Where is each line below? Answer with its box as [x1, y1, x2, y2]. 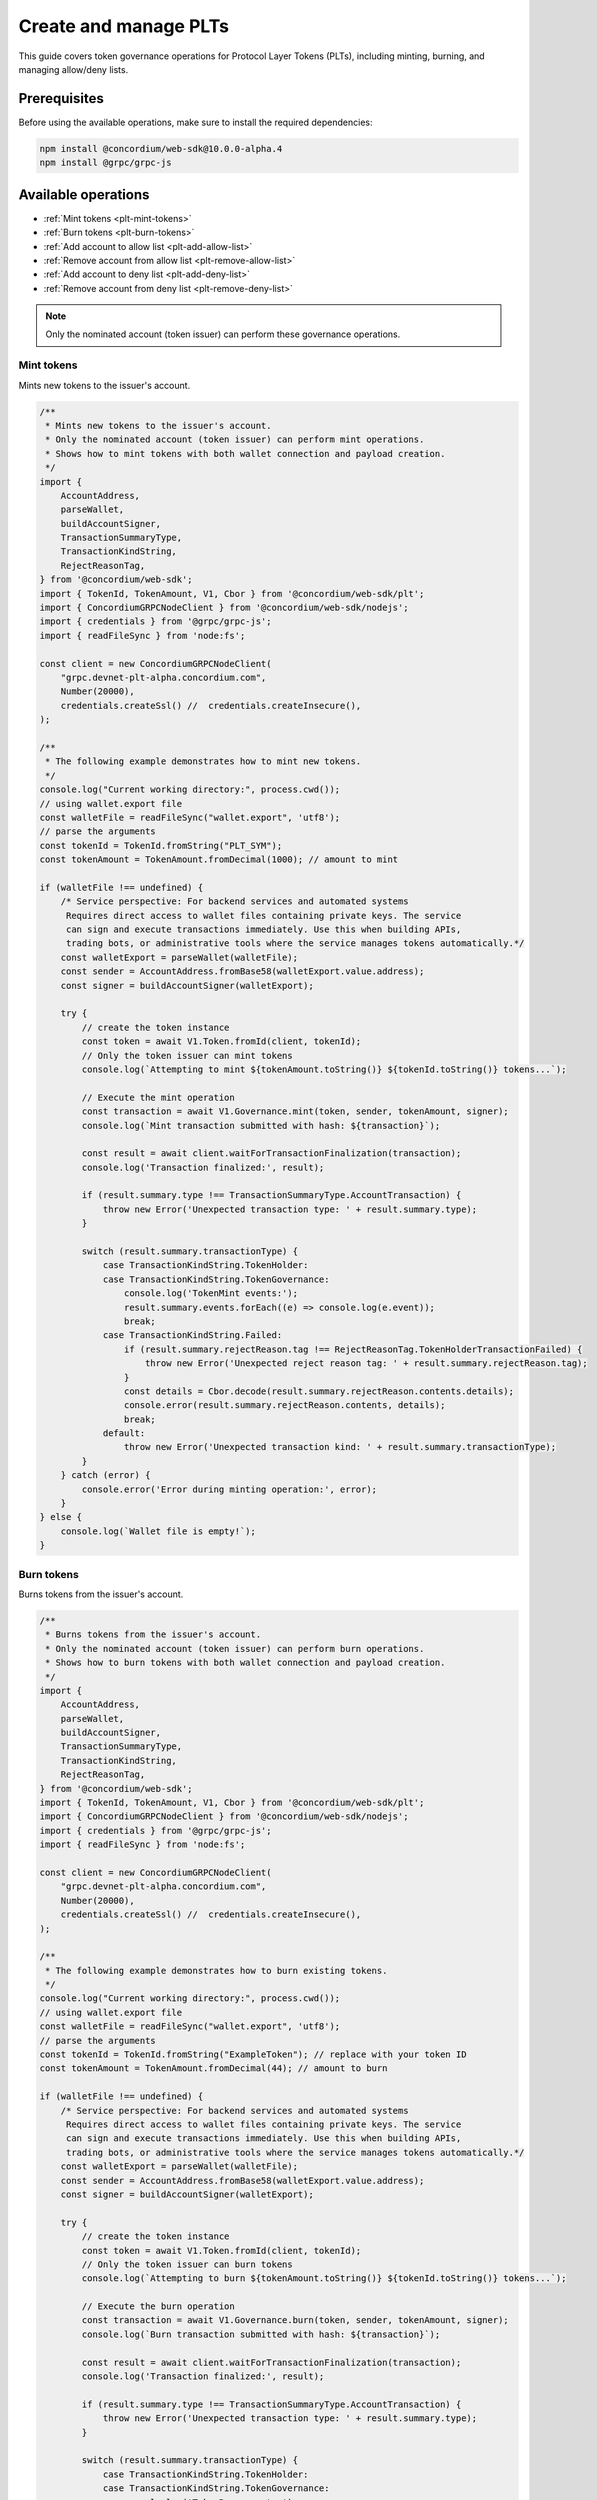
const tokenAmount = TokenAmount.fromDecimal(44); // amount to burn [39, 2063, 388, 2074]
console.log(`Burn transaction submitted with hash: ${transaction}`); [81, 2328, 441, 2340]
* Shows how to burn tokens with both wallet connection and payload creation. [45, 1657, 446, 1669]
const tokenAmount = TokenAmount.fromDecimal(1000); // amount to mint [39, 854, 399, 865]
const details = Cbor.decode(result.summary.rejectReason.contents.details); [123, 1385, 515, 1397]
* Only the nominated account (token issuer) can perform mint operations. [45, 434, 425, 445]
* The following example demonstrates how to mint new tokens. [45, 756, 362, 767]
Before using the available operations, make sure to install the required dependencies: [18, 116, 374, 128]
